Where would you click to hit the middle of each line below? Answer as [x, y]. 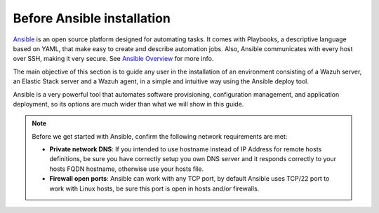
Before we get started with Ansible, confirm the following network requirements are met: [160, 136]
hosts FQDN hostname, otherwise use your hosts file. [126, 169]
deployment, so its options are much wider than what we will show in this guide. [128, 104]
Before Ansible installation [92, 18]
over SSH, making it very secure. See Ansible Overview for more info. [113, 59]
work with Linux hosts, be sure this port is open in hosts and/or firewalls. [154, 188]
